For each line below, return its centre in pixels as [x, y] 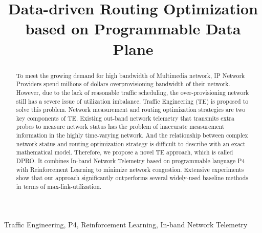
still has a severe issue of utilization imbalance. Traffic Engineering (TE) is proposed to [132, 101]
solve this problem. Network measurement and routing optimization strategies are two [131, 110]
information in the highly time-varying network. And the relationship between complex [132, 135]
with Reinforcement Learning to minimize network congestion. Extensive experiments [130, 169]
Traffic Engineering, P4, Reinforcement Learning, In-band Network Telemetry [126, 224]
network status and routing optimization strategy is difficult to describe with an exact [131, 143]
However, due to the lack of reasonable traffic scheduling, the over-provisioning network [133, 92]
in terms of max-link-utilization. [59, 187]
